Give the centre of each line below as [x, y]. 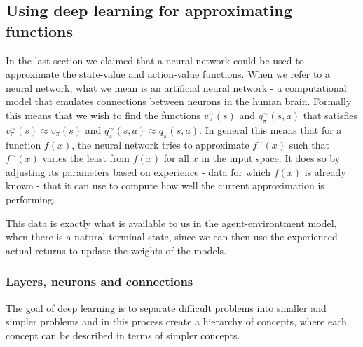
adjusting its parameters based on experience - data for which [138, 171]
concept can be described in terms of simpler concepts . [123, 335]
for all [176, 158]
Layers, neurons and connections [100, 281]
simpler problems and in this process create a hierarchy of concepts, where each [176, 321]
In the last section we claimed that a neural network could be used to [155, 60]
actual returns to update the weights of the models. [116, 250]
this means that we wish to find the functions [103, 115]
